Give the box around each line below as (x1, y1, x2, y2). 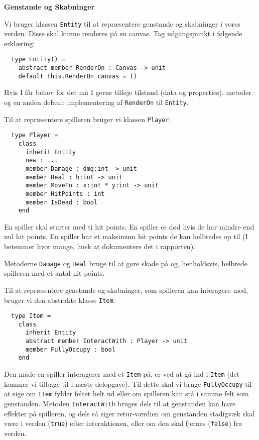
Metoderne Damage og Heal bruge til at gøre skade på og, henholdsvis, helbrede (4, 258, 247, 268)
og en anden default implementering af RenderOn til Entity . (4, 97, 189, 107)
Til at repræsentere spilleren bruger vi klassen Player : (4, 114, 171, 124)
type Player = (11, 132, 58, 139)
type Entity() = (11, 56, 65, 63)
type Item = (11, 312, 51, 320)
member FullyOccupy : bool (25, 346, 115, 353)
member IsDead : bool (25, 198, 98, 206)
